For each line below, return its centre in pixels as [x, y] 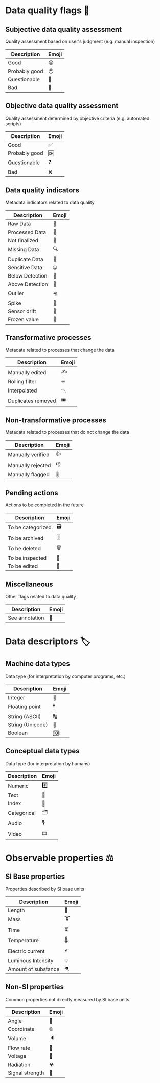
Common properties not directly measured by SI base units [67, 999]
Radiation [19, 1064]
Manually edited [27, 372]
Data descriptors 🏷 [48, 642]
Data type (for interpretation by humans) [48, 763]
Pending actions [32, 493]
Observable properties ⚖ [60, 858]
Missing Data [24, 250]
